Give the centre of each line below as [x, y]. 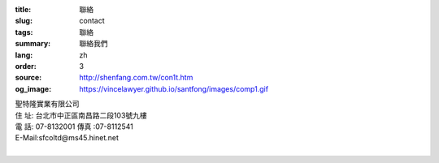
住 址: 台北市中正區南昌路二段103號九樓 [81, 115]
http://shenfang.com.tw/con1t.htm [136, 78]
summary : [33, 44]
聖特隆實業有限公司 [47, 104]
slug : [24, 21]
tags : [24, 32]
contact [92, 21]
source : [28, 78]
